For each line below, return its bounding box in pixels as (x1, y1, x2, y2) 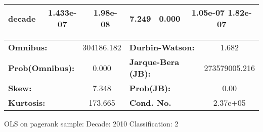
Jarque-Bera (129, 56, 180, 68)
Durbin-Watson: (129, 41, 195, 53)
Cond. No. (129, 97, 171, 108)
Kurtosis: (8, 97, 46, 108)
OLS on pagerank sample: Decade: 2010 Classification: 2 (4, 118, 179, 128)
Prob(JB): (129, 82, 171, 94)
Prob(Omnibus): (8, 61, 75, 74)
